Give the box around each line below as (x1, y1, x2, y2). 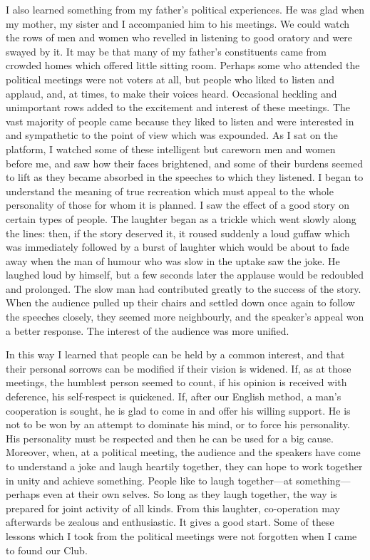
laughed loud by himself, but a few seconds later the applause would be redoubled (6, 267, 364, 282)
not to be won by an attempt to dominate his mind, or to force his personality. (6, 417, 350, 432)
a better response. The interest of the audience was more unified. (6, 323, 289, 338)
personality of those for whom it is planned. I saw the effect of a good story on (6, 197, 349, 212)
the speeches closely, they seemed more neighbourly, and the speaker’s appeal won (6, 309, 364, 324)
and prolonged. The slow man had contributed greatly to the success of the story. (6, 281, 361, 296)
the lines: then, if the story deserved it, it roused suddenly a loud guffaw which (6, 225, 350, 240)
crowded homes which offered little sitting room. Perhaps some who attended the (6, 58, 360, 73)
